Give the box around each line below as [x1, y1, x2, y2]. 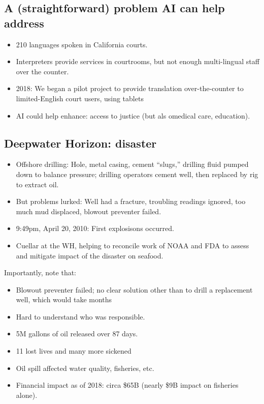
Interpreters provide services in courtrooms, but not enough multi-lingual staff [16, 56, 259, 67]
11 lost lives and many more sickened [16, 345, 131, 356]
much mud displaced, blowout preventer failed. [16, 206, 161, 216]
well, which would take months [16, 294, 112, 305]
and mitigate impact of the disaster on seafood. [16, 250, 163, 261]
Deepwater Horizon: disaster [4, 135, 157, 151]
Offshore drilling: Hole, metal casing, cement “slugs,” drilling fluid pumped [16, 159, 249, 169]
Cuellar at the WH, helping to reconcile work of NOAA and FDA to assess [16, 240, 249, 250]
